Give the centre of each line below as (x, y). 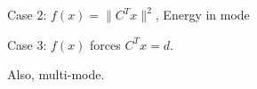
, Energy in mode (202, 14)
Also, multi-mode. (56, 74)
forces (105, 44)
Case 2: (27, 14)
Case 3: (27, 44)
